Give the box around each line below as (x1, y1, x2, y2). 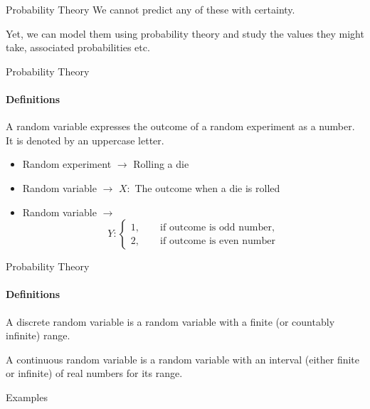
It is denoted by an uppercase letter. (6, 132, 164, 147)
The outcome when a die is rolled (134, 180, 280, 195)
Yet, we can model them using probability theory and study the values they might (6, 26, 364, 41)
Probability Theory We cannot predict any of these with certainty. (6, 2, 295, 16)
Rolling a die (133, 156, 189, 171)
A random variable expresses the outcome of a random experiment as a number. (6, 119, 355, 134)
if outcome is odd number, (160, 222, 275, 233)
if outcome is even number (160, 235, 275, 246)
